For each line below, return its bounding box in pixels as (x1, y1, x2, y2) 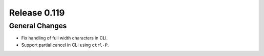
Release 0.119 (9, 7, 65, 18)
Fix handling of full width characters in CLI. (21, 35, 108, 41)
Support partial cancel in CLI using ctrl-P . (21, 42, 109, 48)
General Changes (9, 21, 67, 30)
